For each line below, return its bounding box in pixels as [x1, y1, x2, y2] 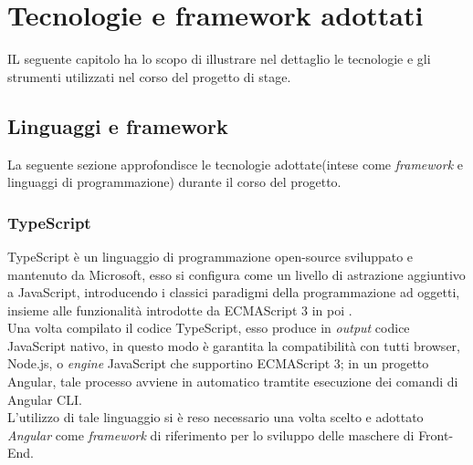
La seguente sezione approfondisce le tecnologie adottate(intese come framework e [7, 154, 463, 173]
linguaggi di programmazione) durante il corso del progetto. [7, 172, 342, 191]
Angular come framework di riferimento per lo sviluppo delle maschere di [7, 425, 415, 444]
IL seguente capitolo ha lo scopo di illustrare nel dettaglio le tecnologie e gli [7, 49, 431, 68]
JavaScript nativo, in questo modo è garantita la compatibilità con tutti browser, [7, 336, 460, 355]
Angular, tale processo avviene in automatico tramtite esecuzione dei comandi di [7, 372, 458, 391]
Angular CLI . [7, 389, 82, 408]
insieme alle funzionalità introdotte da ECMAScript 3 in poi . [7, 300, 352, 319]
